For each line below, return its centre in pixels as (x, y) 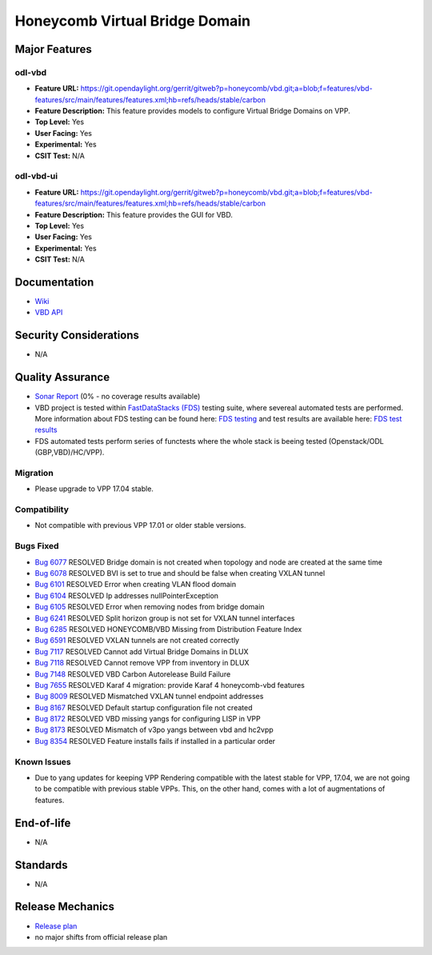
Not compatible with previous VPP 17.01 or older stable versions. (140, 525)
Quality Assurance (62, 377)
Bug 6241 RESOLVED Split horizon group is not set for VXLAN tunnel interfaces (165, 618)
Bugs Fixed (37, 546)
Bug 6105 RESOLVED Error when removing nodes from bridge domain (150, 607)
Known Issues (43, 761)
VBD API (49, 313)
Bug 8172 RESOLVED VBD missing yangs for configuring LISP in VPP (148, 719)
